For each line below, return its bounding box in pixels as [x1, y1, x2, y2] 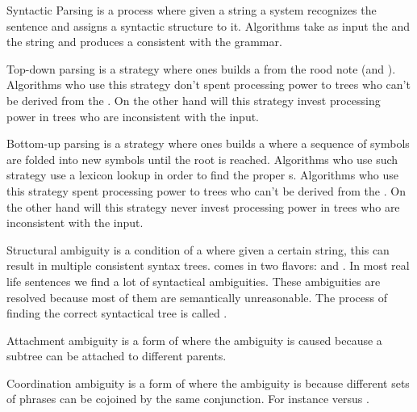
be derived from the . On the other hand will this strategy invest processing [6, 91, 381, 108]
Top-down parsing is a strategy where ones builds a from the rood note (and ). [6, 60, 396, 77]
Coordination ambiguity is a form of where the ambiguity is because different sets [6, 374, 410, 391]
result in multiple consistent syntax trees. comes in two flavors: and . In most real [6, 257, 410, 274]
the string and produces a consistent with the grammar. [6, 33, 282, 50]
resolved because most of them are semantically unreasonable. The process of [6, 288, 387, 305]
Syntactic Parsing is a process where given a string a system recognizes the [6, 2, 377, 18]
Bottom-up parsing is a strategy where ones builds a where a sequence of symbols [6, 135, 410, 152]
